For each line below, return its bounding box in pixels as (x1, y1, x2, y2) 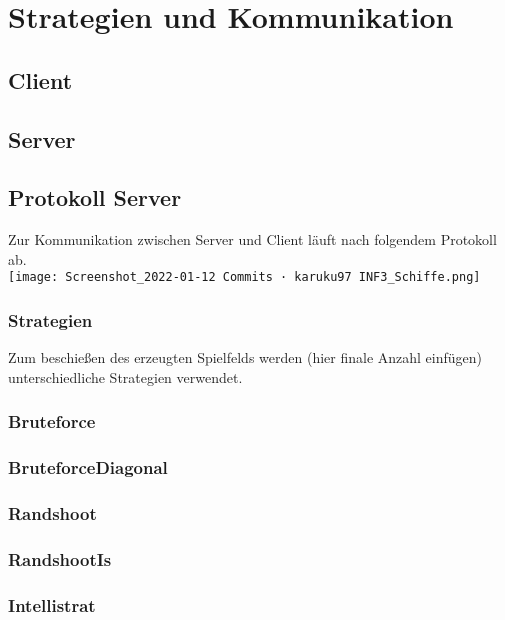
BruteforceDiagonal (8, 455, 168, 480)
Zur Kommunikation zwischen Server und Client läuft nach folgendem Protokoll (8, 229, 497, 250)
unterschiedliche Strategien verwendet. (8, 366, 243, 387)
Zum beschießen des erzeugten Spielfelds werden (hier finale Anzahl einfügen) (8, 347, 483, 368)
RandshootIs (8, 546, 112, 571)
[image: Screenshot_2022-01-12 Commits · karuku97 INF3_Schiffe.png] (8, 270, 481, 285)
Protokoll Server (8, 182, 182, 213)
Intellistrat (8, 592, 96, 617)
